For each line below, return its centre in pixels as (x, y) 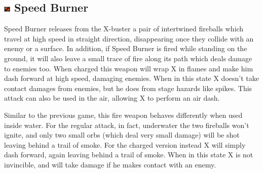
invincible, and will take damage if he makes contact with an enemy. (110, 164)
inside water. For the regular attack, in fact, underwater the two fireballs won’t (127, 125)
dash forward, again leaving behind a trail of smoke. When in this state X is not (129, 155)
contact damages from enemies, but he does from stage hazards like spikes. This (128, 88)
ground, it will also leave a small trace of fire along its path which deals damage (128, 58)
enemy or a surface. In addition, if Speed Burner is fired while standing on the (126, 48)
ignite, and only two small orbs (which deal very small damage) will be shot (122, 135)
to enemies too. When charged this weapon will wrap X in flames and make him (129, 68)
